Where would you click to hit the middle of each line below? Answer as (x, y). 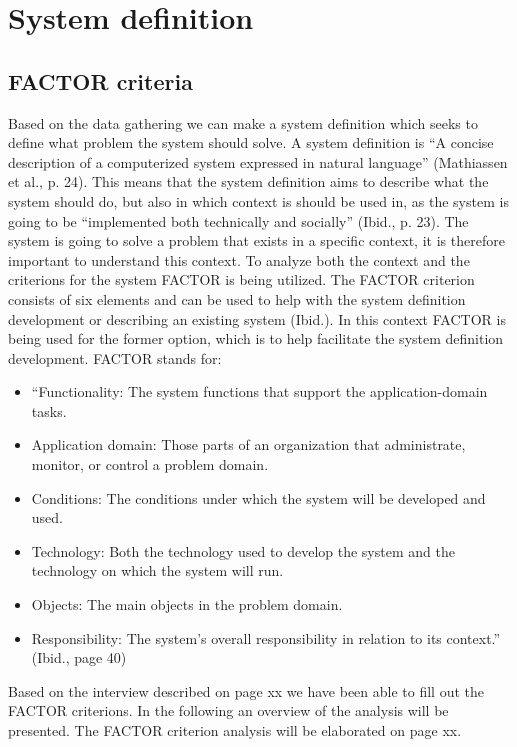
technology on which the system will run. (157, 570)
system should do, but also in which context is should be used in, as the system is (258, 200)
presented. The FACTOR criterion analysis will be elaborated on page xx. (235, 730)
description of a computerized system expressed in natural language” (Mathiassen (258, 161)
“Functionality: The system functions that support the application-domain (259, 391)
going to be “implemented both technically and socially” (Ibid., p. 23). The (238, 220)
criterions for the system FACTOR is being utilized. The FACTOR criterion (241, 279)
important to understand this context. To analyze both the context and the (239, 259)
